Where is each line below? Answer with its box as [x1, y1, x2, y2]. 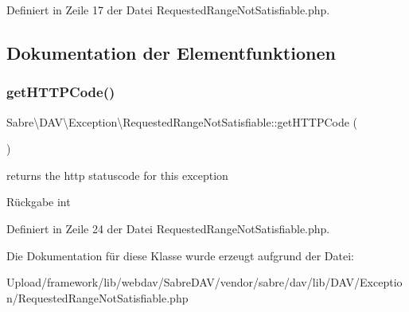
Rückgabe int [6, 193, 71, 210]
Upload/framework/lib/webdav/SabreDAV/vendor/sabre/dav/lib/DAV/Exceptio [6, 274, 403, 291]
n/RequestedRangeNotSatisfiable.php [6, 289, 189, 306]
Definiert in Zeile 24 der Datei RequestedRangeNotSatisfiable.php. [6, 220, 330, 236]
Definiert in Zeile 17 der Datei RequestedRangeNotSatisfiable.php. [6, 2, 330, 18]
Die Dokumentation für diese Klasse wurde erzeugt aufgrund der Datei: [6, 247, 354, 263]
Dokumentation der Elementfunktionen [6, 40, 336, 64]
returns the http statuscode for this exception [6, 166, 228, 183]
